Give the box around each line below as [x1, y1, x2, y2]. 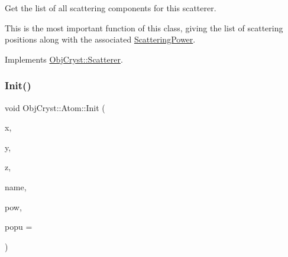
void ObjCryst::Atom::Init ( [5, 101, 105, 113]
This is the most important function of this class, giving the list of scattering [5, 21, 283, 34]
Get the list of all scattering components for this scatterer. [5, 2, 216, 14]
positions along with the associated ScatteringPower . [5, 33, 196, 45]
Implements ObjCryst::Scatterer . [5, 53, 123, 65]
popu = [5, 220, 33, 233]
